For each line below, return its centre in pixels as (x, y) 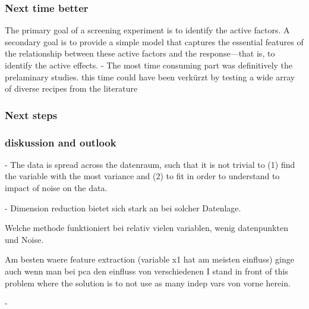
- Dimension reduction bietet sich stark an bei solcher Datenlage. (123, 207)
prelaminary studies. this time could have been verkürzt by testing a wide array (150, 77)
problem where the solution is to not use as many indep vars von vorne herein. (148, 283)
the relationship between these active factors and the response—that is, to (140, 53)
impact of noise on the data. (56, 188)
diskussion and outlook (61, 142)
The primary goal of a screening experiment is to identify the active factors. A (147, 30)
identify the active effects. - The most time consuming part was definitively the (149, 65)
